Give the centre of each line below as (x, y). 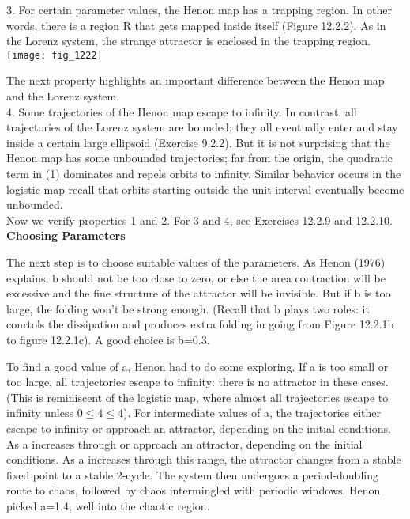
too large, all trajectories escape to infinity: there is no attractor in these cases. (197, 382)
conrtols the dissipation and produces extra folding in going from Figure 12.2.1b (200, 324)
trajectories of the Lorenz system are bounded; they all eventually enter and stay (202, 127)
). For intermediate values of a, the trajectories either (252, 413)
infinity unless (40, 413)
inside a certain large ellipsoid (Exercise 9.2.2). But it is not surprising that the (198, 142)
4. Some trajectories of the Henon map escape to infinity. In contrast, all (182, 111)
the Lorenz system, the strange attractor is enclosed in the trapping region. (188, 41)
